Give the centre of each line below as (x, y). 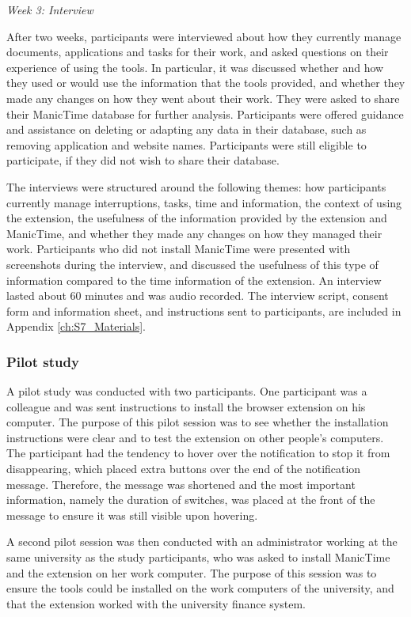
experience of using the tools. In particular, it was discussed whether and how (195, 67)
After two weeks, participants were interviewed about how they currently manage (204, 36)
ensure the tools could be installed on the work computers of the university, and (200, 588)
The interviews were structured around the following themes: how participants (196, 186)
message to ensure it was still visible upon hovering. (132, 515)
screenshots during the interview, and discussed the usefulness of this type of (192, 264)
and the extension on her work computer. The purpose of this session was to (192, 572)
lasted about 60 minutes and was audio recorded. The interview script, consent (198, 295)
